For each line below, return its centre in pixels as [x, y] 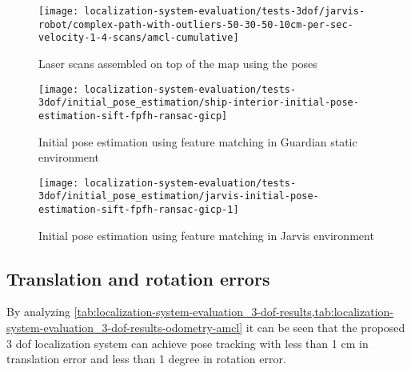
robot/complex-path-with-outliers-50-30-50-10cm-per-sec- [196, 24]
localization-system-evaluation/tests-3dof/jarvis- [225, 11]
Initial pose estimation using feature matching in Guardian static [198, 141]
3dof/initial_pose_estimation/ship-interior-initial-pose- [199, 103]
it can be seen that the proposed [325, 328]
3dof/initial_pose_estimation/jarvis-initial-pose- [179, 196]
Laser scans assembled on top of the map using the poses [178, 63]
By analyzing [38, 312]
